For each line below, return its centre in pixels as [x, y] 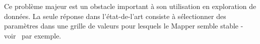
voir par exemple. [33, 35]
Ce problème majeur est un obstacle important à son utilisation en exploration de [130, 6]
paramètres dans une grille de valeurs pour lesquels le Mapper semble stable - [124, 26]
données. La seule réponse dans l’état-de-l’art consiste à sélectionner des [115, 16]
